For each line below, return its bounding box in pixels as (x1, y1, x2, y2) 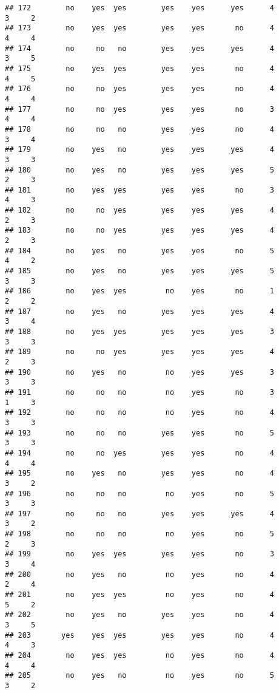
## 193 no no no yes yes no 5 (5, 428, 274, 437)
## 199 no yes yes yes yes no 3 (5, 550, 274, 559)
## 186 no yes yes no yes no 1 (5, 287, 274, 296)
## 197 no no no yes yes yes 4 (5, 509, 274, 518)
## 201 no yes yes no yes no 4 (5, 590, 274, 599)
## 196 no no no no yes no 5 (5, 489, 274, 498)
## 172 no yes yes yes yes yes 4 (5, 4, 274, 12)
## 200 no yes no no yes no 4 (5, 570, 274, 579)
